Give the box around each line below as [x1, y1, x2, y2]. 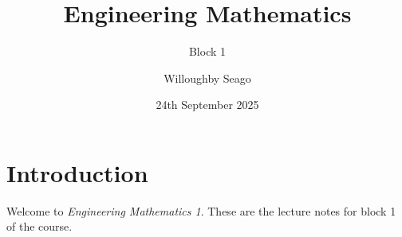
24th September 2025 [156, 96, 259, 113]
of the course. [6, 218, 73, 235]
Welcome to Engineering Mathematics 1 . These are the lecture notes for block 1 [6, 202, 396, 219]
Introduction [6, 156, 148, 188]
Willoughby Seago [164, 69, 251, 86]
